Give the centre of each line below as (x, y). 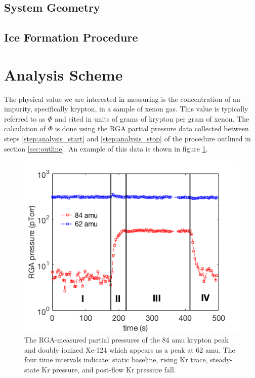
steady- (221, 360)
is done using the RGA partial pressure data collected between (152, 128)
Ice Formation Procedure (71, 37)
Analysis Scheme (63, 74)
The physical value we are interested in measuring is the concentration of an (122, 99)
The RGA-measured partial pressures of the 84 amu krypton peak (126, 340)
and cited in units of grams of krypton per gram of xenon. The (152, 118)
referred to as (25, 118)
